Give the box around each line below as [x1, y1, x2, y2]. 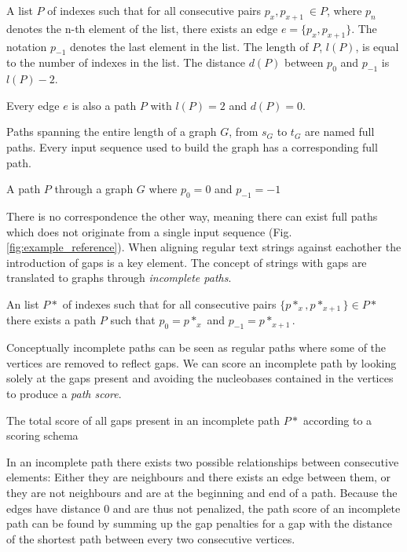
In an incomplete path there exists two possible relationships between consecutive [6, 453, 399, 470]
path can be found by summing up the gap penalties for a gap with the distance [6, 515, 393, 532]
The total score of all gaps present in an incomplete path [6, 411, 280, 428]
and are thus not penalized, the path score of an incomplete [112, 499, 401, 516]
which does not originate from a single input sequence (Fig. [6, 223, 292, 239]
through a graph [54, 181, 134, 197]
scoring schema [6, 427, 79, 444]
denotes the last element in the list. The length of [70, 38, 309, 54]
